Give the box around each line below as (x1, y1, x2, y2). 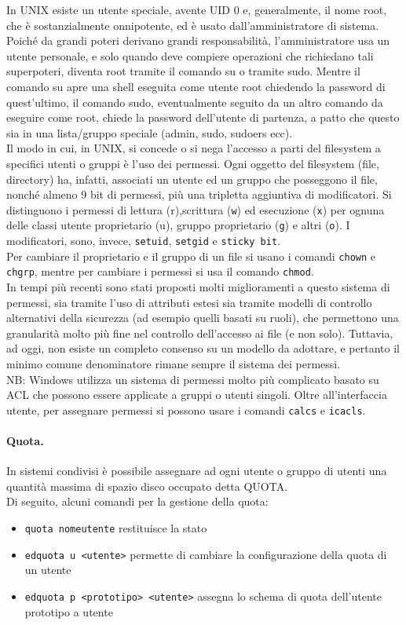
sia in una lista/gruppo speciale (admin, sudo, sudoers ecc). (6, 124, 293, 141)
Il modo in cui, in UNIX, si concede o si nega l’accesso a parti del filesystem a (6, 140, 381, 156)
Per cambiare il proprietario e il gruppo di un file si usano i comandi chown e (6, 247, 376, 264)
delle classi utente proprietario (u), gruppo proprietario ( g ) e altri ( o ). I (6, 217, 350, 233)
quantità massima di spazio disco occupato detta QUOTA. (6, 477, 288, 494)
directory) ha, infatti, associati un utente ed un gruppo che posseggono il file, (6, 170, 378, 187)
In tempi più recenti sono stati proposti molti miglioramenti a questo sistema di (6, 279, 390, 294)
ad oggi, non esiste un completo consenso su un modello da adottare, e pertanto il (6, 340, 400, 356)
